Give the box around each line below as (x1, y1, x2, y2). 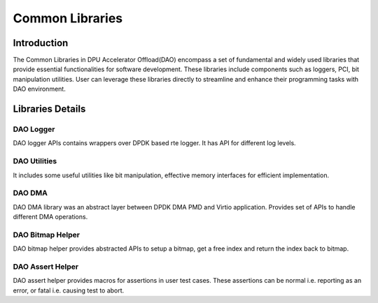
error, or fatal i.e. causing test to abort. (13, 286, 125, 295)
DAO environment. (13, 84, 66, 94)
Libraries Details (13, 103, 86, 115)
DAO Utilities (13, 156, 57, 166)
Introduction (13, 37, 69, 49)
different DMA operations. (13, 213, 88, 221)
